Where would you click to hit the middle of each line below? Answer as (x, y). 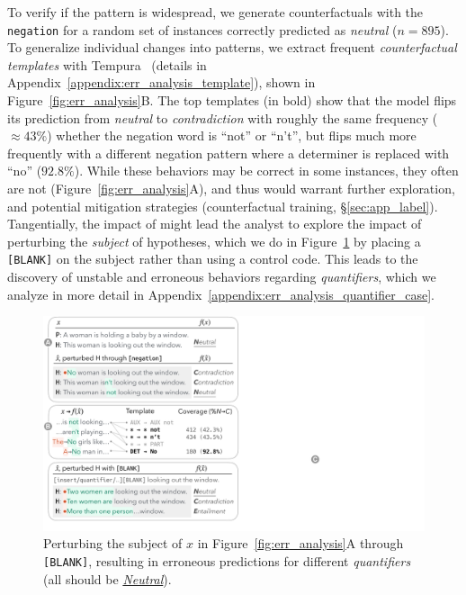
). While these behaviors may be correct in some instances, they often (266, 171)
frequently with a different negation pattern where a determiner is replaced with (229, 153)
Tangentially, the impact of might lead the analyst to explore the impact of (215, 224)
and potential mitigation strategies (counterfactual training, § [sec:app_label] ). (223, 206)
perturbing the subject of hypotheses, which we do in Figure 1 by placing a (214, 241)
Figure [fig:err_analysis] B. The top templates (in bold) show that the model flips (232, 100)
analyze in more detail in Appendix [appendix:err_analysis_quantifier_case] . (221, 294)
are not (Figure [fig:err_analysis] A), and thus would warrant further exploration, (231, 188)
